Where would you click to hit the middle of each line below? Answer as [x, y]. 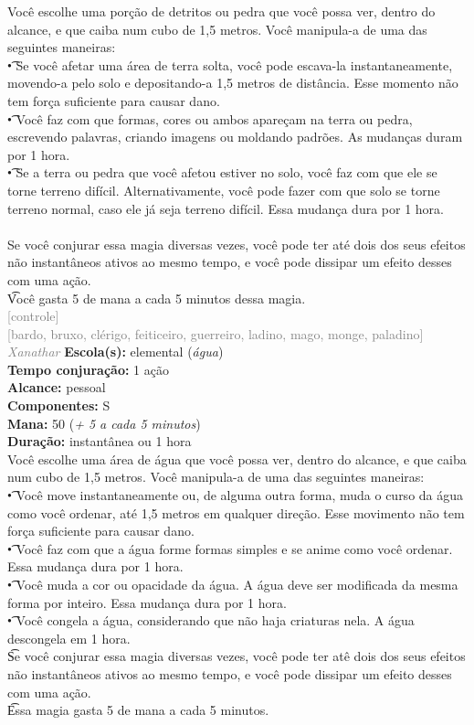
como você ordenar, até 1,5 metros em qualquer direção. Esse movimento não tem [236, 512]
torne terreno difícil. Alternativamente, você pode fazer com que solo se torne [224, 190]
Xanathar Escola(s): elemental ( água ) [116, 352]
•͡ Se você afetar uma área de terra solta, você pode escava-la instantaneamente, [230, 64]
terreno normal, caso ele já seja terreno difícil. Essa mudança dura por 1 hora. [226, 208]
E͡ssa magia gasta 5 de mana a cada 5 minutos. [138, 710]
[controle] [33, 316]
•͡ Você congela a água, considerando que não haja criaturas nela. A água [211, 620]
